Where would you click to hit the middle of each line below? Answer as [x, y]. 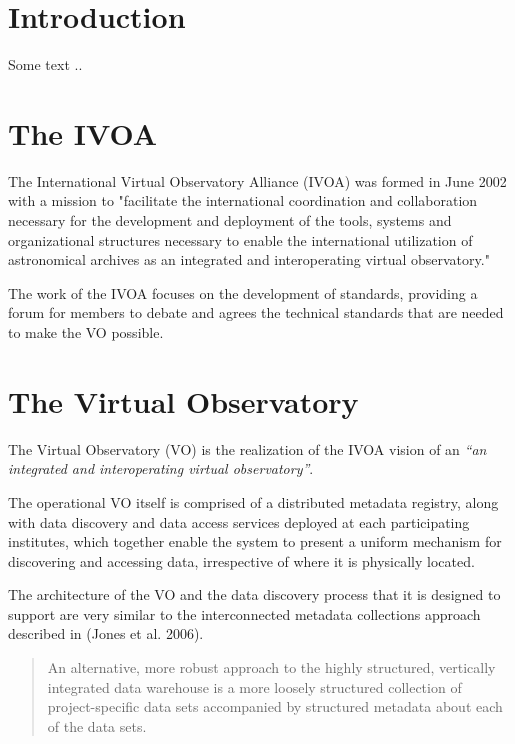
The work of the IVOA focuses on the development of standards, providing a [243, 292]
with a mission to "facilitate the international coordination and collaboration [243, 200]
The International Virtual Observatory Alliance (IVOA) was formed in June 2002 [257, 180]
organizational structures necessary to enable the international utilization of [240, 239]
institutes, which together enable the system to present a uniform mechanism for [255, 541]
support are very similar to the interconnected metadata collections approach [244, 613]
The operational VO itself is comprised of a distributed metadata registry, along [253, 501]
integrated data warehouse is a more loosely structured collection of [254, 686]
